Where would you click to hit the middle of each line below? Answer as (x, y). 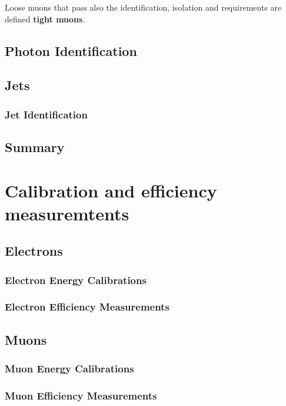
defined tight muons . (45, 19)
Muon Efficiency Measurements (81, 395)
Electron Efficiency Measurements (87, 307)
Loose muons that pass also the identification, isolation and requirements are (143, 7)
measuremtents (67, 213)
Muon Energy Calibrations (69, 369)
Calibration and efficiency (111, 190)
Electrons (34, 251)
